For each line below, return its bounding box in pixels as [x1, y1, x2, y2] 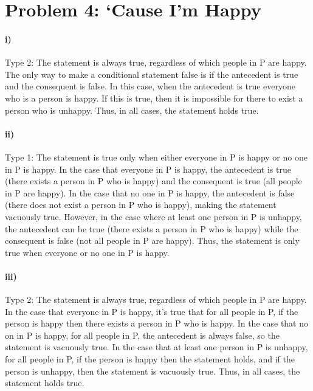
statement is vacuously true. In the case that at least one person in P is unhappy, [5, 341, 308, 353]
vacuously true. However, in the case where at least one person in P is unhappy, [5, 210, 302, 223]
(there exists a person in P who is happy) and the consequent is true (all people [5, 175, 302, 187]
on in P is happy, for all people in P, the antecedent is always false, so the [5, 328, 280, 341]
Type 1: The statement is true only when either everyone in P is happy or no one [5, 150, 308, 163]
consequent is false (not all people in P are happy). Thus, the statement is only [5, 234, 300, 247]
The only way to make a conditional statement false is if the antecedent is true [5, 67, 298, 80]
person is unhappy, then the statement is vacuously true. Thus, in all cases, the [5, 364, 300, 377]
